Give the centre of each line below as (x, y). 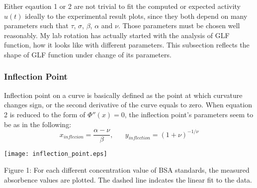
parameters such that (36, 25)
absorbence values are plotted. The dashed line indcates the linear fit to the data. (128, 179)
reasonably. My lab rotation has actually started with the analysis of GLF (117, 35)
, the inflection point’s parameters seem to (189, 114)
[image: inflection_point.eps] (56, 154)
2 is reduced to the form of (45, 114)
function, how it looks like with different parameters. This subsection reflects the (127, 45)
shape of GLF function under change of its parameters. (88, 54)
